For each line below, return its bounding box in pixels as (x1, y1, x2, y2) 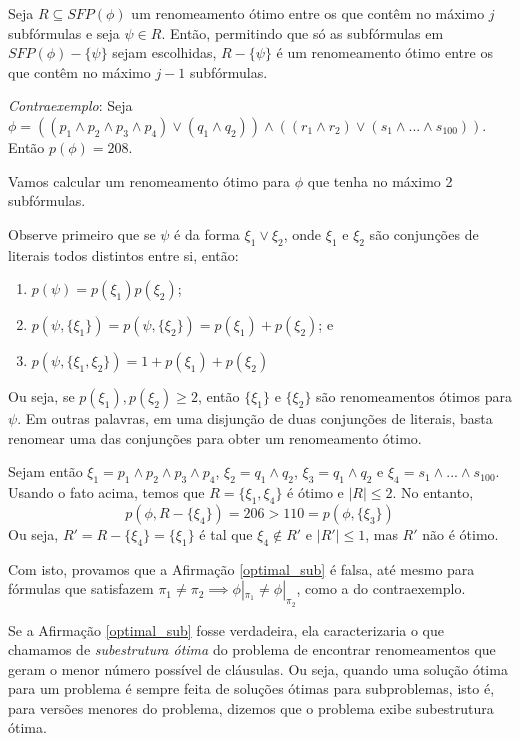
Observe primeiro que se (8, 223, 156, 244)
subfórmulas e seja (8, 22, 120, 43)
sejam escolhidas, (112, 42, 217, 63)
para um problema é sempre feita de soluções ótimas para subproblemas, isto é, (8, 678, 495, 699)
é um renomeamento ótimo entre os (276, 42, 493, 63)
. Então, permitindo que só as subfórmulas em (161, 22, 444, 43)
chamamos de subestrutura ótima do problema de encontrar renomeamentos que (8, 639, 496, 660)
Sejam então (8, 461, 83, 482)
